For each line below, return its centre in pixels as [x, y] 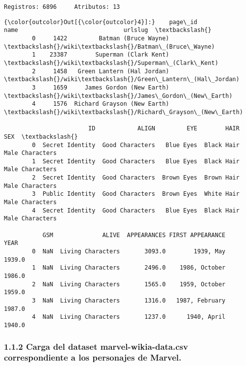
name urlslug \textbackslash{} [108, 30]
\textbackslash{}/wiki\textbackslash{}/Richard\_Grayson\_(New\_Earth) [123, 112]
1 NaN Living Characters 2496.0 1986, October [129, 268]
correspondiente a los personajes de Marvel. [93, 357]
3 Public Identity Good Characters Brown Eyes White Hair [136, 194]
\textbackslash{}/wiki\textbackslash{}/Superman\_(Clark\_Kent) [111, 63]
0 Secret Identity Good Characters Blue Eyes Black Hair [136, 145]
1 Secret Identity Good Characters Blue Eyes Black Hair [136, 161]
